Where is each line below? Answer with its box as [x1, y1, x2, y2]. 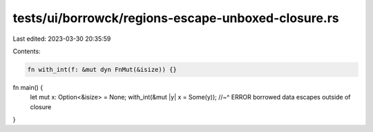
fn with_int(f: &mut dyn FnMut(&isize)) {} [27, 66, 178, 73]
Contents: [12, 47, 41, 55]
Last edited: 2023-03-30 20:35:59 [12, 35, 111, 43]
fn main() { [12, 83, 44, 91]
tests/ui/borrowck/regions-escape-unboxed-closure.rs [12, 10, 340, 26]
